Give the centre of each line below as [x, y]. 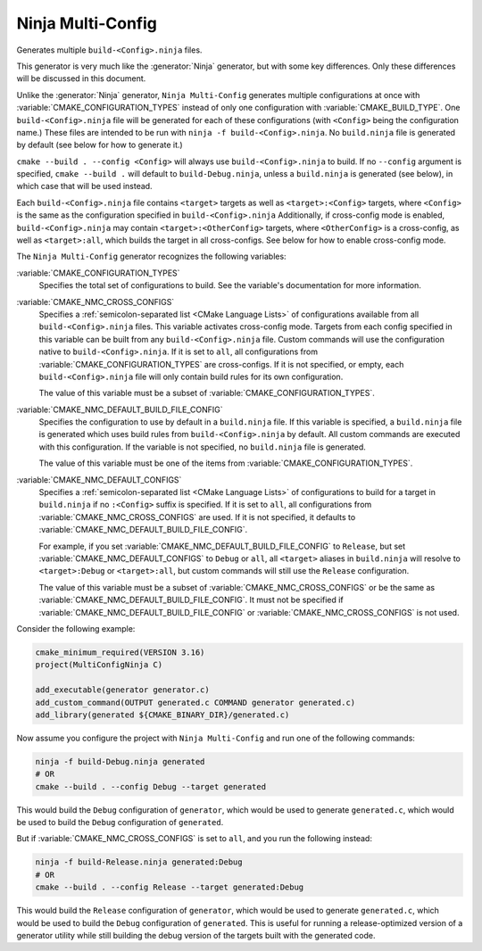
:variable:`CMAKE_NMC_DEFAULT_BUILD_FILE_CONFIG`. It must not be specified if [191, 600]
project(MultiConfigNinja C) [99, 665]
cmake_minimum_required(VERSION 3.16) [120, 652]
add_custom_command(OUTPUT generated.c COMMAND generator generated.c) [195, 702]
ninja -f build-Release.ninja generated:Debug [139, 862]
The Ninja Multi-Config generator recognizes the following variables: [151, 256]
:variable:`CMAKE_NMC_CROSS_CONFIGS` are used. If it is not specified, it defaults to [197, 517]
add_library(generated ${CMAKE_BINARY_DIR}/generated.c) [162, 715]
